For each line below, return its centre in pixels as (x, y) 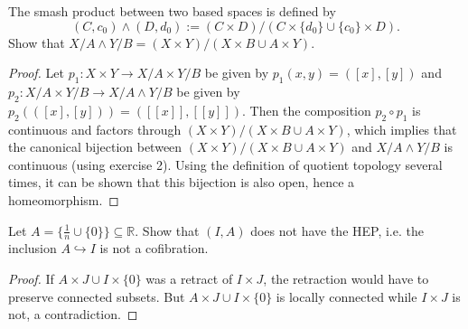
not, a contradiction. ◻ (73, 314)
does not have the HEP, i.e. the (337, 230)
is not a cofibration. (154, 248)
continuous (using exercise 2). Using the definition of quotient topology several (225, 164)
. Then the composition (306, 110)
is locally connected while (346, 296)
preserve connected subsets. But (97, 296)
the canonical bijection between (95, 147)
